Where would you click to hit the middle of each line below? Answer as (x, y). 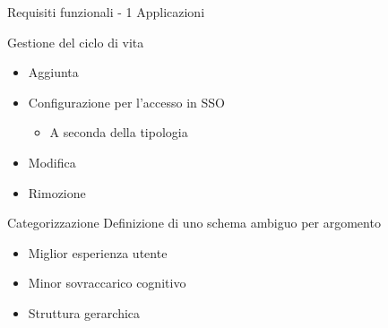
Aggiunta (53, 72)
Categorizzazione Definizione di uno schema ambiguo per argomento (194, 223)
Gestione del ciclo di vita (76, 42)
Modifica (52, 162)
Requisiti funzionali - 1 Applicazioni (106, 12)
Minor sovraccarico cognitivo (107, 283)
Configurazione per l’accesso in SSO (126, 102)
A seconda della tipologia (119, 132)
